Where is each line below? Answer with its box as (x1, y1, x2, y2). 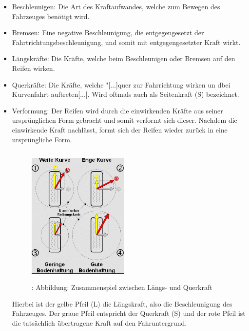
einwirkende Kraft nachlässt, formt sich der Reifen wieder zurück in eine (12, 124, 228, 134)
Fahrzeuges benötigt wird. (12, 11, 90, 21)
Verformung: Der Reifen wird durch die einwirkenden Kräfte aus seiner (12, 105, 223, 115)
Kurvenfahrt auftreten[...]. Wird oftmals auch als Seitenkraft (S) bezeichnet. (12, 89, 239, 99)
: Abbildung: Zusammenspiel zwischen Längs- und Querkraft (31, 282, 212, 292)
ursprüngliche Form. (12, 134, 72, 144)
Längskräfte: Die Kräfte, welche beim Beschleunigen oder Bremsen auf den (12, 53, 235, 64)
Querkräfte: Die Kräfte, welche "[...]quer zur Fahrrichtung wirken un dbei (12, 79, 230, 89)
